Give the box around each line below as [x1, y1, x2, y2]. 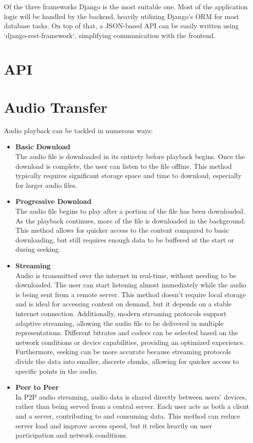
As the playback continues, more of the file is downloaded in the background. [15, 215, 246, 225]
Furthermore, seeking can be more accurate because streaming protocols [15, 346, 231, 357]
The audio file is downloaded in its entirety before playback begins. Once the [15, 151, 245, 161]
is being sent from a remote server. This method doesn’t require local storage [15, 289, 246, 299]
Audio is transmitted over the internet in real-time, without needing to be [15, 270, 236, 280]
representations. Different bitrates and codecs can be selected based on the [15, 327, 238, 338]
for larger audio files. [15, 180, 78, 190]
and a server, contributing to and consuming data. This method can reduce [15, 410, 240, 421]
